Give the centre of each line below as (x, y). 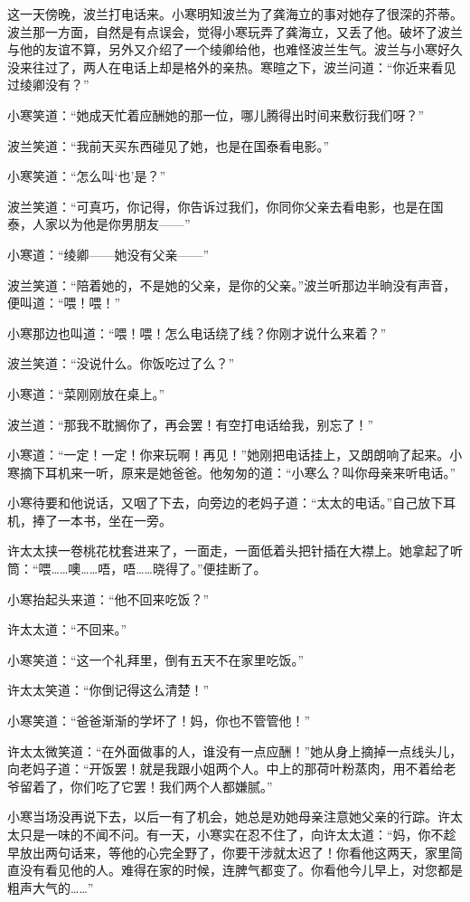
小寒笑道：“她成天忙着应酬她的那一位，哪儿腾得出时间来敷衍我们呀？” (216, 114)
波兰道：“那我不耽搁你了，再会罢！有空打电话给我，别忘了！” (191, 424)
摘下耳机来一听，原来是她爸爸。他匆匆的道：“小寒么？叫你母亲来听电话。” (238, 472)
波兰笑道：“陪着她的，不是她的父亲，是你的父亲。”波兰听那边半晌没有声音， (232, 285)
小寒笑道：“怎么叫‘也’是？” (86, 176)
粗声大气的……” (51, 887)
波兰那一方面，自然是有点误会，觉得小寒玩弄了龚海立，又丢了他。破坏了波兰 (235, 31)
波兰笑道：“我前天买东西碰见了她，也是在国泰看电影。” (169, 145)
